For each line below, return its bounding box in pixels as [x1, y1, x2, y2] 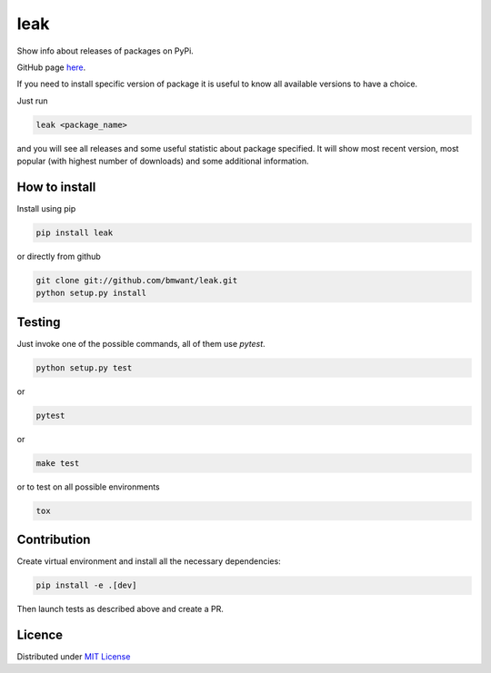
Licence [16, 628, 64, 642]
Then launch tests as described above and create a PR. [16, 604, 225, 615]
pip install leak [35, 227, 114, 238]
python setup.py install [35, 288, 147, 299]
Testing [16, 314, 61, 330]
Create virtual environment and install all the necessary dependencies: [16, 556, 281, 567]
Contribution [16, 532, 91, 548]
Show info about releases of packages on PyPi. [16, 45, 195, 56]
